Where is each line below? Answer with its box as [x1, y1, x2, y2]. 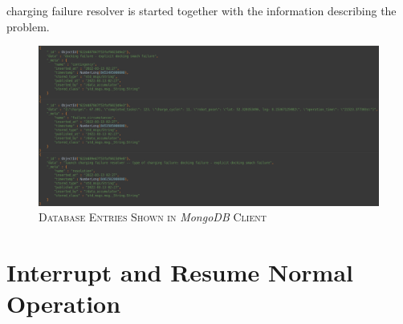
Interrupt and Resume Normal [6, 256, 354, 289]
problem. [6, 18, 50, 34]
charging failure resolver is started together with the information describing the [6, 2, 397, 18]
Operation [6, 287, 121, 320]
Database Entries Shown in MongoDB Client [39, 209, 267, 225]
